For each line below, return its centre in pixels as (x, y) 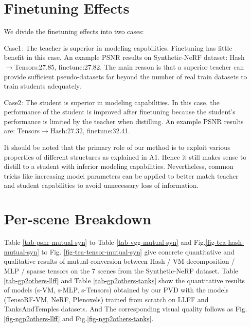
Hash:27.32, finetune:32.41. (90, 131)
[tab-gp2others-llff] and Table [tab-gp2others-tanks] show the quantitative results (124, 280)
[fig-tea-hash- (225, 242)
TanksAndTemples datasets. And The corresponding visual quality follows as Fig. (125, 309)
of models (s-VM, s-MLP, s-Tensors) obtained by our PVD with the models (116, 290)
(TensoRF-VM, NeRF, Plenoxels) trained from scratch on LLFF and (106, 299)
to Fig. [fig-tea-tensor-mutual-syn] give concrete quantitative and (138, 251)
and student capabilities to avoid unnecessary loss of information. (101, 185)
